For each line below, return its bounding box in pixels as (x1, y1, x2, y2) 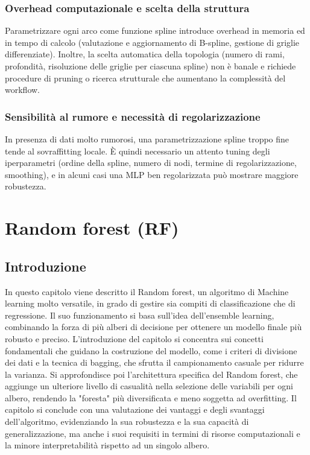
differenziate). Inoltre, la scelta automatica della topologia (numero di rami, (5, 48, 285, 60)
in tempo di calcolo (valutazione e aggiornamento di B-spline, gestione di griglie (5, 36, 300, 48)
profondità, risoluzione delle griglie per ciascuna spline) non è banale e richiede (5, 60, 296, 72)
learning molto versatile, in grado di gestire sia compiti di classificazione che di (5, 297, 296, 310)
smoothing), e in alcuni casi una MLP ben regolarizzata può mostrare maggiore (5, 168, 299, 180)
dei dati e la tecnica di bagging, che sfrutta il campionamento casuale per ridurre (5, 356, 304, 369)
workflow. (5, 83, 40, 96)
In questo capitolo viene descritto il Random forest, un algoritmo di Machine (5, 285, 289, 297)
